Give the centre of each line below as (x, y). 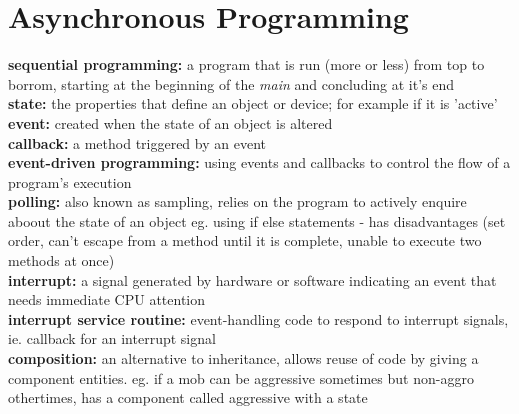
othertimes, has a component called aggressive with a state (188, 397)
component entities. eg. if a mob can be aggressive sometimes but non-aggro (241, 377)
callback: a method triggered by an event (137, 142)
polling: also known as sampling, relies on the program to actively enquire (237, 201)
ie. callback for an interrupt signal (112, 338)
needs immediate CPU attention (107, 299)
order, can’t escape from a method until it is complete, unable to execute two (245, 240)
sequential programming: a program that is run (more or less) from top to (246, 64)
